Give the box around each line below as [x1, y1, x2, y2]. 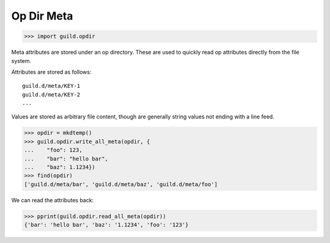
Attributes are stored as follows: [11, 68, 92, 76]
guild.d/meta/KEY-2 [22, 91, 81, 98]
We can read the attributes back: [11, 196, 94, 204]
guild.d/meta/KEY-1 [22, 82, 81, 90]
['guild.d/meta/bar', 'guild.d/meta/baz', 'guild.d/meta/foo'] [24, 181, 218, 187]
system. [11, 57, 32, 64]
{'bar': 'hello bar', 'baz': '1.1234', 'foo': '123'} [24, 222, 189, 228]
